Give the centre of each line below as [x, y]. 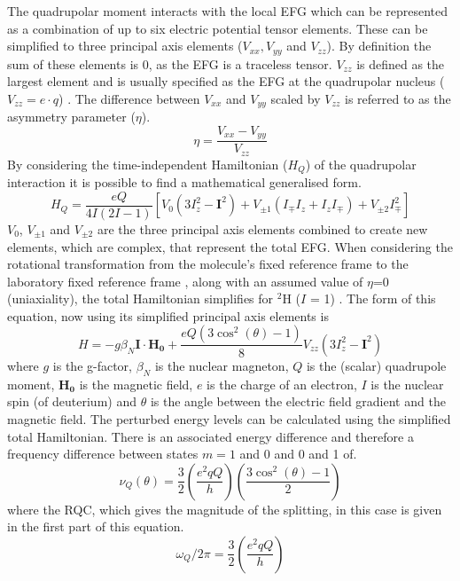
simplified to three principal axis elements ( [125, 46]
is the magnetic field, [136, 384]
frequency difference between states [103, 454]
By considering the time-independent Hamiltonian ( [148, 164]
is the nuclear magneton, [222, 365]
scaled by [296, 98]
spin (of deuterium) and [72, 401]
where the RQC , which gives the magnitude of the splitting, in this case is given [225, 509]
